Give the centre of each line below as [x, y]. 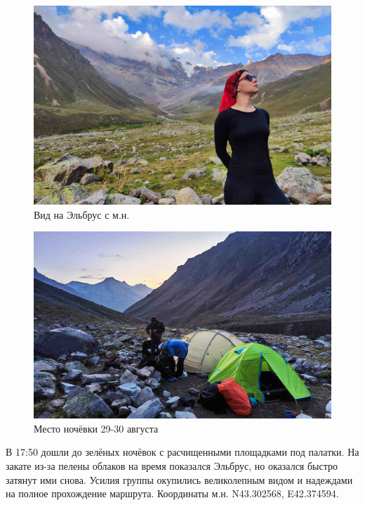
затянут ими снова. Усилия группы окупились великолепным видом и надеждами [179, 479]
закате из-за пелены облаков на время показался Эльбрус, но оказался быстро [172, 466]
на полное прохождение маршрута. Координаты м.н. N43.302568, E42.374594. [172, 493]
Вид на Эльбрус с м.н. [82, 214]
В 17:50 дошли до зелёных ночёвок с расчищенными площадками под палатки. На [182, 452]
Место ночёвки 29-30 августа [96, 428]
